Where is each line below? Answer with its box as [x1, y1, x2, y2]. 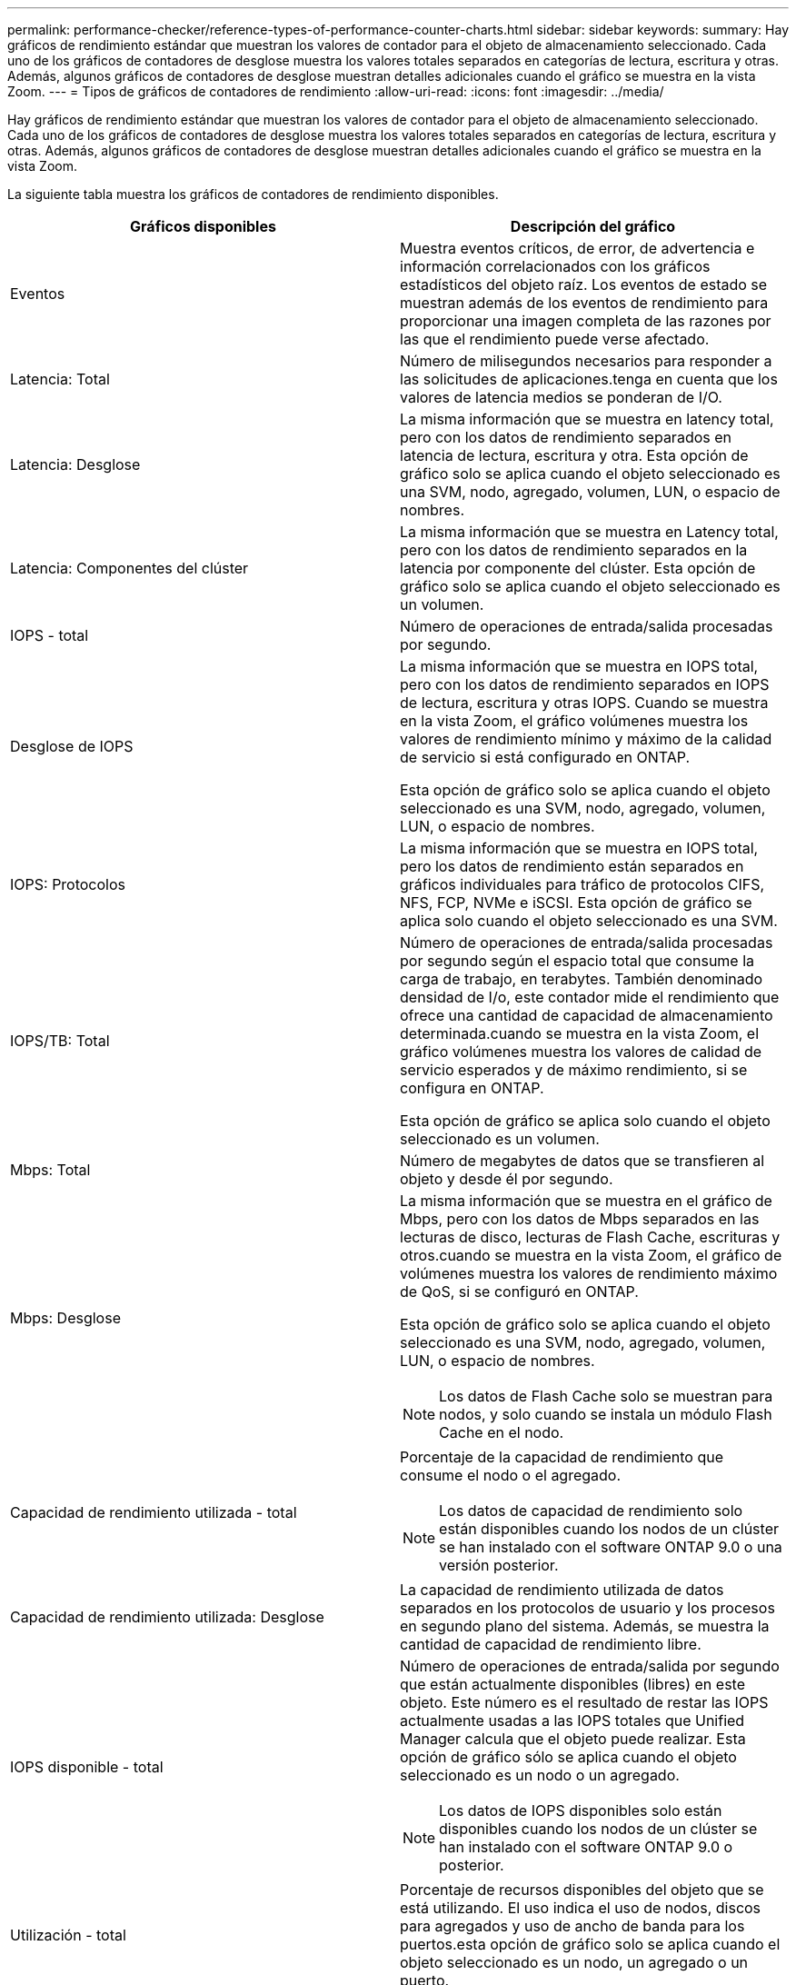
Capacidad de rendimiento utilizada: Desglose [10, 1608, 324, 1626]
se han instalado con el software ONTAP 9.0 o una [439, 1538, 782, 1556]
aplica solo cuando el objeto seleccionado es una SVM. [400, 912, 778, 930]
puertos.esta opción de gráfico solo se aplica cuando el [400, 1935, 781, 1953]
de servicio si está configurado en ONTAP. [400, 748, 691, 766]
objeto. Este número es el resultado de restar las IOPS [400, 1693, 769, 1711]
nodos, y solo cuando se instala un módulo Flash [439, 1405, 772, 1423]
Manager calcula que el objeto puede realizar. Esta [400, 1730, 746, 1748]
